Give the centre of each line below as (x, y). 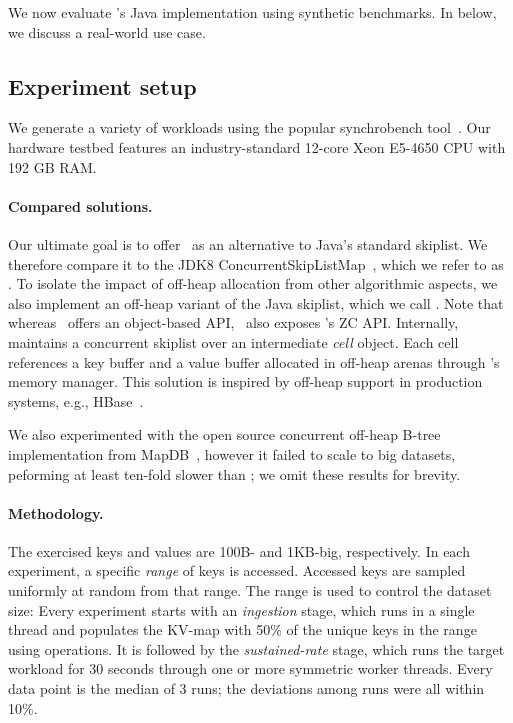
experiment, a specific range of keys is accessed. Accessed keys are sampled (237, 570)
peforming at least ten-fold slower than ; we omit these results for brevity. (234, 473)
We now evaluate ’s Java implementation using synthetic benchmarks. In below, (252, 12)
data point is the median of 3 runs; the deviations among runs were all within (246, 688)
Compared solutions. (80, 205)
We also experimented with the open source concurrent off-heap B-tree (224, 434)
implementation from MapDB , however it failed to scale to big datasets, (232, 453)
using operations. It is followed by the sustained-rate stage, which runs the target (256, 648)
